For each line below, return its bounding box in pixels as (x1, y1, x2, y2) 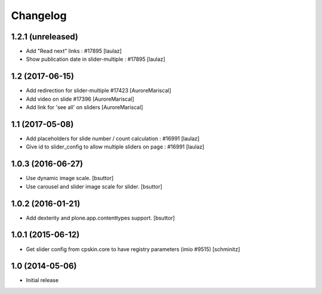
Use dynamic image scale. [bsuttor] (26, 175, 114, 182)
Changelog (11, 9, 67, 22)
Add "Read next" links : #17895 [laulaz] (26, 48, 122, 55)
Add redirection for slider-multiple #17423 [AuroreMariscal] (26, 87, 171, 94)
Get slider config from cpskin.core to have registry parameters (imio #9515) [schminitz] (26, 245, 240, 253)
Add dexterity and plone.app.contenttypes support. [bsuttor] (26, 214, 175, 221)
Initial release (26, 277, 59, 284)
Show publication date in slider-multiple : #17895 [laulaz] (26, 55, 165, 63)
